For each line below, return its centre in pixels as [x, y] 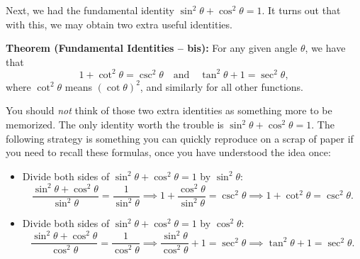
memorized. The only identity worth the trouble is [115, 125]
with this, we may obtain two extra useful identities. [119, 24]
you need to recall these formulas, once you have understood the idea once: [168, 152]
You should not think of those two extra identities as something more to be [169, 110]
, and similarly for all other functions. [221, 86]
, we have [325, 48]
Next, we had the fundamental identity [90, 10]
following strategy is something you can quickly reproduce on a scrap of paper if [180, 138]
